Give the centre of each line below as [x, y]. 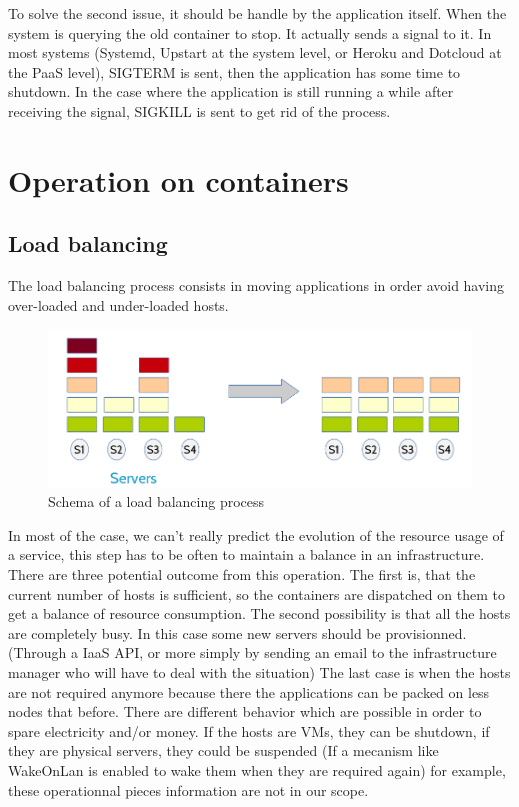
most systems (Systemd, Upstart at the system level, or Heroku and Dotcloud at [255, 52]
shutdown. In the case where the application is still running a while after [231, 91]
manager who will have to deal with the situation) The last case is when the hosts [259, 672]
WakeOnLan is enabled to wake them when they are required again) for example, [257, 770]
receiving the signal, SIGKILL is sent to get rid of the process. [199, 110]
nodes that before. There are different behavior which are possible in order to [245, 711]
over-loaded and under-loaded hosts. [118, 304]
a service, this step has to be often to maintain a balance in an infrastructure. [246, 554]
